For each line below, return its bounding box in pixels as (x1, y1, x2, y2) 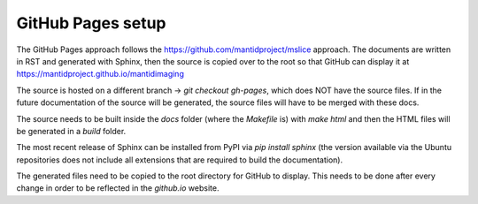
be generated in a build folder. (16, 125, 127, 136)
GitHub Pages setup (16, 13, 166, 33)
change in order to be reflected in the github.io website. (16, 183, 220, 193)
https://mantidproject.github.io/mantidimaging (16, 69, 185, 79)
